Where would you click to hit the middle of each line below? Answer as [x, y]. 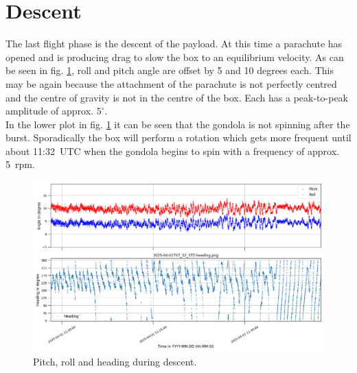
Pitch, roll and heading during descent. [115, 361]
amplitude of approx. [50, 111]
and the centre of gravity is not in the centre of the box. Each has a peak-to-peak [177, 97]
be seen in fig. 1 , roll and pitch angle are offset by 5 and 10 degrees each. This [170, 70]
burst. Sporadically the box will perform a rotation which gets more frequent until [178, 137]
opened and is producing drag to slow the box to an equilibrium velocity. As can [175, 57]
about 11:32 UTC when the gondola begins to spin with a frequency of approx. [172, 151]
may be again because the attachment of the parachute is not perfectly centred [171, 83]
